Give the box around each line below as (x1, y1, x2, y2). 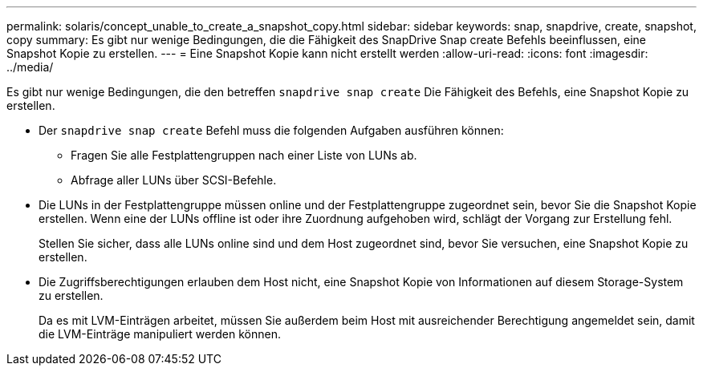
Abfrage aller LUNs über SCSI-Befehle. (71, 173, 277, 187)
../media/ (6, 60, 54, 74)
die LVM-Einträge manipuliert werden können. (39, 327, 281, 341)
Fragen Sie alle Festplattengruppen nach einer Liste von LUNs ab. (71, 148, 417, 162)
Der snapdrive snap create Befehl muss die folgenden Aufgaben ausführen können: (39, 123, 504, 137)
